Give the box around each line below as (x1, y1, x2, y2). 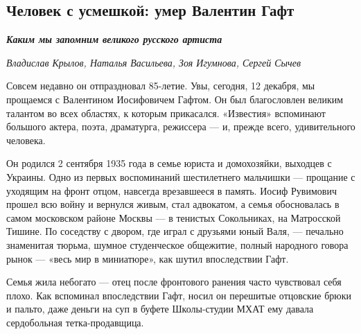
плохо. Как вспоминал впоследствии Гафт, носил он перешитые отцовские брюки (6, 288, 352, 302)
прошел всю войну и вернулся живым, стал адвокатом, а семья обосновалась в (6, 197, 340, 211)
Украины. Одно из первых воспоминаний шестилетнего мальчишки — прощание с (6, 169, 355, 184)
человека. (6, 132, 46, 147)
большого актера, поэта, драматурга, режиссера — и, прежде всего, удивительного (6, 119, 355, 134)
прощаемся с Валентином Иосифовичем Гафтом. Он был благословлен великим (6, 91, 344, 106)
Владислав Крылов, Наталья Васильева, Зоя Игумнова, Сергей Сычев (6, 55, 301, 69)
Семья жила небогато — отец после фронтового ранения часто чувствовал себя (6, 274, 342, 289)
